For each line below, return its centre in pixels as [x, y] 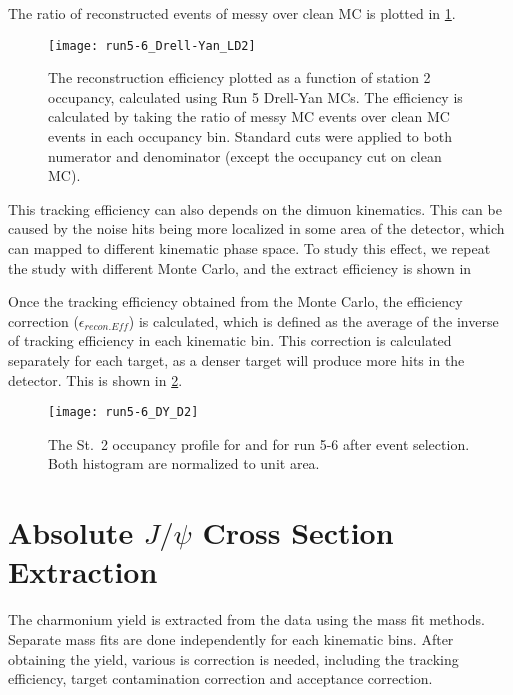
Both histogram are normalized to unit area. [184, 463]
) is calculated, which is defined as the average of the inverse [313, 320]
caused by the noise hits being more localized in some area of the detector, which [256, 228]
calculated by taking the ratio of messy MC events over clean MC [249, 116]
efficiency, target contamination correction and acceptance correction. [220, 678]
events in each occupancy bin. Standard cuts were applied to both [250, 136]
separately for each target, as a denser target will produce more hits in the [236, 359]
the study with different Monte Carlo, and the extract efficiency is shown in [240, 267]
